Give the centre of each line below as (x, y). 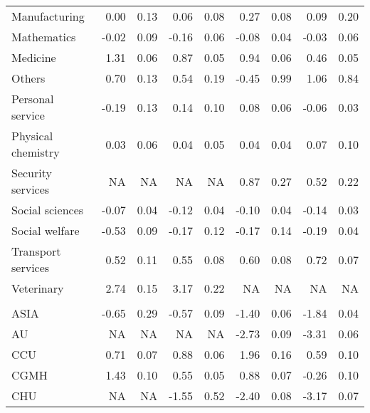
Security (32, 173)
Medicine (34, 57)
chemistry (36, 152)
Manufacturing (48, 16)
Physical (32, 136)
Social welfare (46, 230)
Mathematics (44, 37)
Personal (33, 99)
